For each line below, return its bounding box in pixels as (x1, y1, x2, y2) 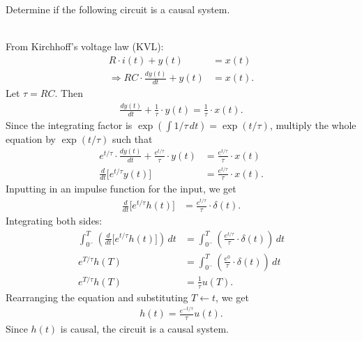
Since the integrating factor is (6, 117, 133, 132)
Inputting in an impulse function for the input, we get (6, 181, 236, 196)
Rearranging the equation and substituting (6, 289, 188, 304)
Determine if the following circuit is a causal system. (6, 2, 230, 16)
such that (112, 131, 153, 146)
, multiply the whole (269, 117, 356, 132)
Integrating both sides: (6, 213, 103, 227)
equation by (6, 131, 56, 146)
